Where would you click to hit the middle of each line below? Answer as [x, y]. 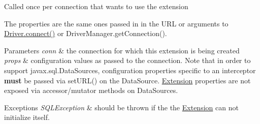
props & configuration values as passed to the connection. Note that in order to [127, 60]
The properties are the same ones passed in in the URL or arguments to [116, 23]
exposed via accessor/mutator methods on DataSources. [91, 90]
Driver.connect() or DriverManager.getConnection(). [86, 33]
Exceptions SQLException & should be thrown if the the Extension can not [121, 107]
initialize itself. [27, 117]
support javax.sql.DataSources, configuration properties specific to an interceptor [130, 70]
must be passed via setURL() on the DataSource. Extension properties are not [127, 80]
